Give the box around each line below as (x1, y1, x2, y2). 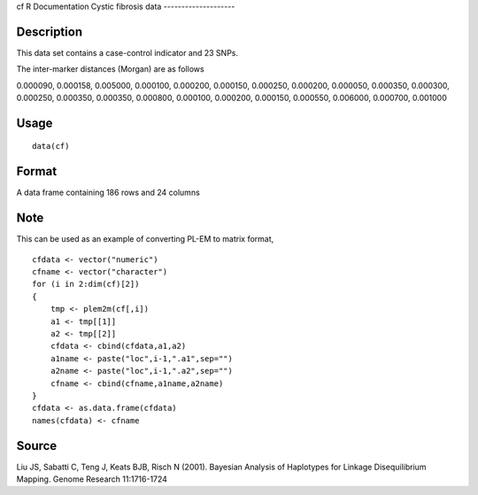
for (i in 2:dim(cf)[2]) (32, 279, 140, 290)
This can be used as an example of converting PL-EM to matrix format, (16, 234, 274, 244)
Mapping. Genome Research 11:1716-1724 (16, 474, 168, 484)
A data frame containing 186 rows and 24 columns (16, 187, 201, 198)
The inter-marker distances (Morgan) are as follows (16, 64, 204, 74)
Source (16, 438, 58, 453)
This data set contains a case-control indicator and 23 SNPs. (16, 47, 239, 58)
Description (16, 24, 83, 39)
